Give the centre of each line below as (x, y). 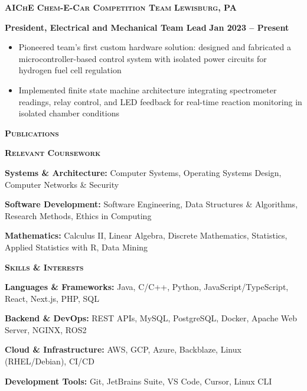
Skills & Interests (44, 267)
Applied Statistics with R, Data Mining (76, 247)
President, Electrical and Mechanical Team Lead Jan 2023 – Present (147, 27)
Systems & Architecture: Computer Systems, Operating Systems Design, (143, 172)
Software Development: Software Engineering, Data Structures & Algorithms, (151, 204)
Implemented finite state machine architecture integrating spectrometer (148, 89)
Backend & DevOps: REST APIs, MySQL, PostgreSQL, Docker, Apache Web (151, 318)
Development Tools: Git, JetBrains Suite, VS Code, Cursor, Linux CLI (138, 381)
